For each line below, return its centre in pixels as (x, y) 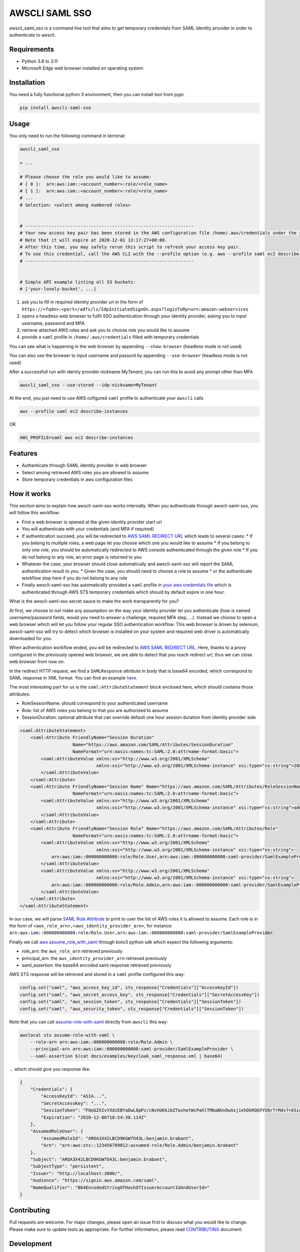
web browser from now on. (37, 662)
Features (23, 453)
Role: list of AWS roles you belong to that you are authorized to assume (95, 710)
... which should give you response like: (50, 1069)
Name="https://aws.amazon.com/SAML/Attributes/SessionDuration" (153, 744)
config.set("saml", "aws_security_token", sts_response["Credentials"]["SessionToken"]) (132, 1009)
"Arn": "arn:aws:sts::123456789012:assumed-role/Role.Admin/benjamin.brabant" (140, 1145)
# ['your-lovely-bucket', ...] (58, 289)
